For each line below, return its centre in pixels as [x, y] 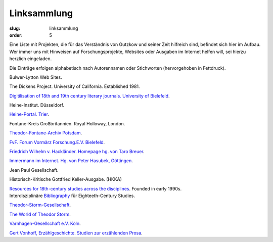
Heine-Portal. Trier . [29, 114]
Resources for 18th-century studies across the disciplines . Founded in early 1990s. [96, 188]
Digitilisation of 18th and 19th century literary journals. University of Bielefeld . [89, 95]
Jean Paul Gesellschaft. [34, 170]
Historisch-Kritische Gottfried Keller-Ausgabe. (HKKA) [66, 179]
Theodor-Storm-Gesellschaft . [40, 205]
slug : [15, 28]
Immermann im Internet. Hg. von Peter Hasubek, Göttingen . [71, 161]
